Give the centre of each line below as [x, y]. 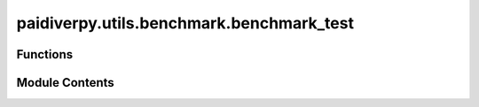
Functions [45, 54]
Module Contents [65, 83]
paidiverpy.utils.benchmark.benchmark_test [185, 23]
